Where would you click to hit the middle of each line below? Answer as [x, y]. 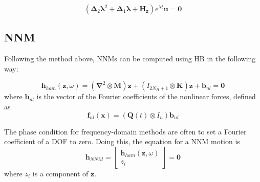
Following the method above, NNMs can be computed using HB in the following [130, 59]
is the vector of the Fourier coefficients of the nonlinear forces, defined [146, 96]
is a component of [60, 173]
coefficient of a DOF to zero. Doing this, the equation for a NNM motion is [122, 141]
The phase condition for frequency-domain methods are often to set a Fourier [125, 131]
